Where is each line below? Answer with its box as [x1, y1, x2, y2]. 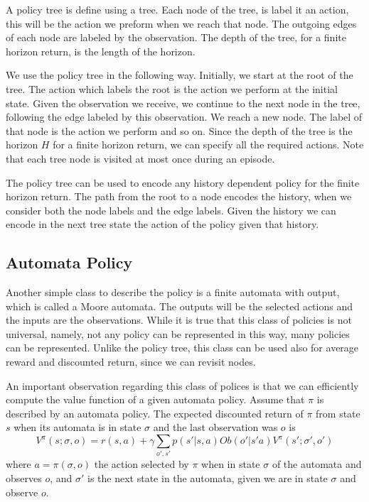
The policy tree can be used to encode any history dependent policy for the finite [6, 175, 360, 190]
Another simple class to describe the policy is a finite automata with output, [6, 285, 340, 300]
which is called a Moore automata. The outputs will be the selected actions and [6, 298, 353, 313]
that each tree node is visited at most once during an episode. [6, 151, 275, 165]
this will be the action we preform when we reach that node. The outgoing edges [6, 16, 357, 31]
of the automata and [272, 457, 362, 471]
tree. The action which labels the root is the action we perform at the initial [6, 81, 338, 96]
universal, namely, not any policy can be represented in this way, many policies [6, 326, 350, 341]
